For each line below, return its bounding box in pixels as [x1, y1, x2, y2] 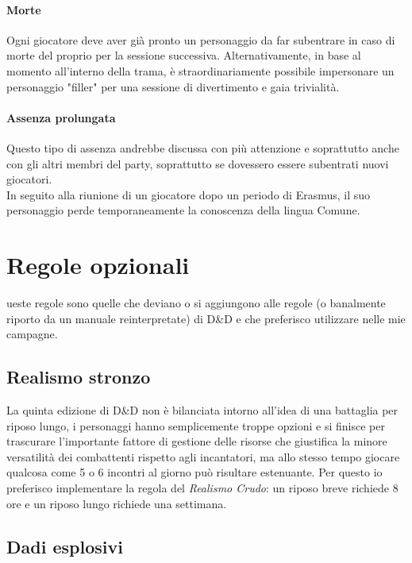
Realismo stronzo [6, 364, 151, 389]
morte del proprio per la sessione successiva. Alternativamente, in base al [6, 47, 361, 64]
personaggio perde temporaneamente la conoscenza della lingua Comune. [6, 202, 360, 218]
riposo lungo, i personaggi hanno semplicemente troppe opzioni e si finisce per [6, 417, 385, 434]
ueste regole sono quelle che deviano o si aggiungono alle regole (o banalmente [6, 295, 386, 311]
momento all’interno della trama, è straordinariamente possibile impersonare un [6, 62, 395, 79]
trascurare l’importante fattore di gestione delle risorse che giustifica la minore [6, 433, 387, 449]
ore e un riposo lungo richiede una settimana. [6, 495, 227, 511]
